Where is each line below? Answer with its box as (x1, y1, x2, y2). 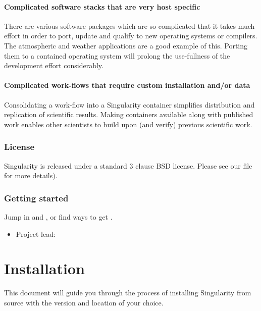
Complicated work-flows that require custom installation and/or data (4, 80, 250, 90)
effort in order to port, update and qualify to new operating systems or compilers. (4, 30, 257, 41)
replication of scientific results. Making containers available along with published (4, 109, 253, 120)
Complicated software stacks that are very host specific (4, 1, 200, 12)
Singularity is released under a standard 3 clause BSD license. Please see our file (4, 160, 252, 171)
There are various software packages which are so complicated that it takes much (4, 20, 255, 31)
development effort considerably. (4, 60, 103, 71)
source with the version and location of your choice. (4, 297, 164, 307)
